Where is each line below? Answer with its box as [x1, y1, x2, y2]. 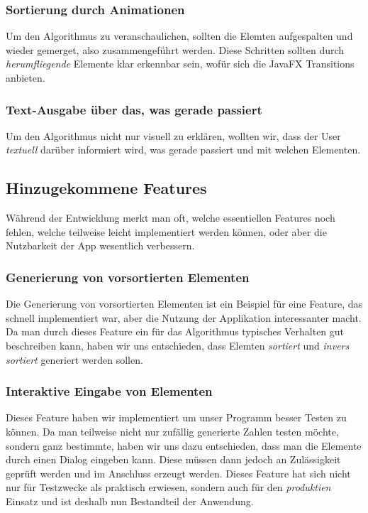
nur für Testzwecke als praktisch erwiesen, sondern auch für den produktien [6, 480, 331, 495]
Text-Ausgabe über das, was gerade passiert [6, 100, 262, 118]
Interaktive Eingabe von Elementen [6, 382, 213, 400]
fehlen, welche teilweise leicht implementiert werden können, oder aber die [6, 224, 327, 239]
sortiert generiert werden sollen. [6, 352, 143, 367]
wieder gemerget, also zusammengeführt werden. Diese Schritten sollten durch [6, 42, 345, 57]
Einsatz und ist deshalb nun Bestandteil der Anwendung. [6, 493, 254, 508]
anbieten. [6, 70, 45, 85]
